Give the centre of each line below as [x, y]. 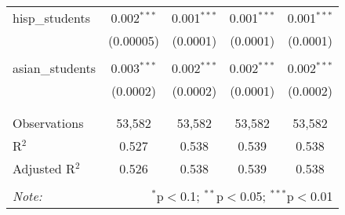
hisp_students [51, 18]
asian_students [54, 68]
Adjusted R [44, 168]
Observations [48, 123]
